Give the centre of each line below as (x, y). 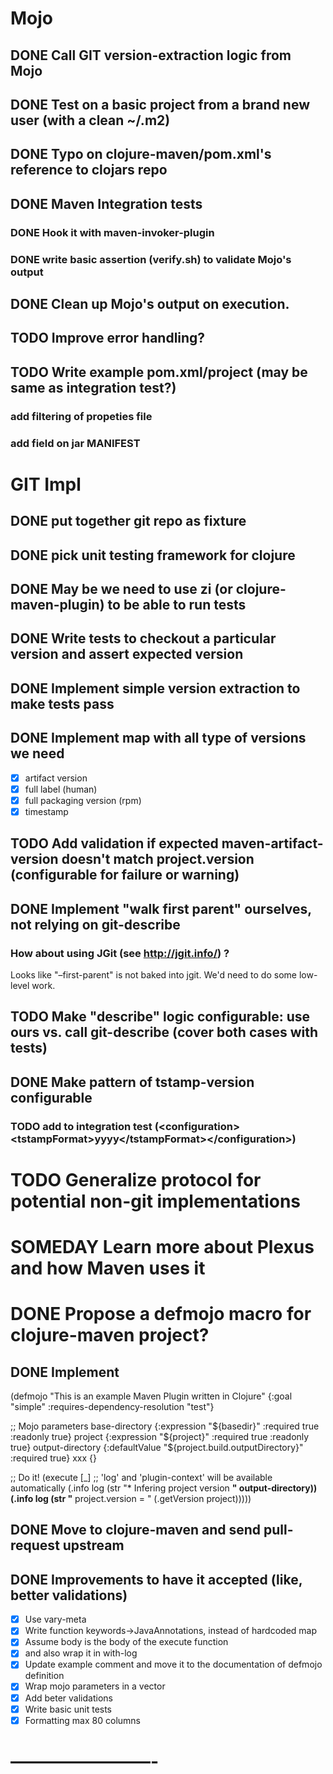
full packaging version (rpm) (83, 800)
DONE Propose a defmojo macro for (161, 1314)
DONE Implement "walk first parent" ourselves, (161, 908)
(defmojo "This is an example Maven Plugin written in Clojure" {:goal (151, 1396)
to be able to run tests (177, 604)
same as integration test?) (93, 387)
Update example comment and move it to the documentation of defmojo (173, 1664)
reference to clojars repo (89, 170)
